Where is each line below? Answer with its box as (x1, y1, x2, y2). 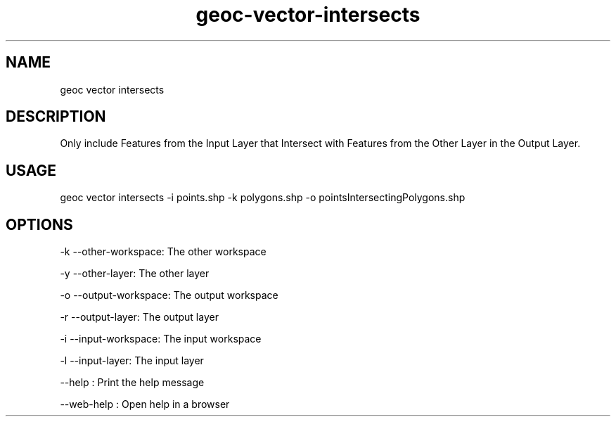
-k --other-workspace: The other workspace (60, 245, 267, 258)
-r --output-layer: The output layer (60, 311, 219, 324)
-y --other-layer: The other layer (60, 267, 210, 280)
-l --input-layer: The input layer (60, 354, 204, 367)
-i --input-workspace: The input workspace (60, 333, 262, 345)
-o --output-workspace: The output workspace (60, 289, 278, 302)
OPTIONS (6, 215, 73, 234)
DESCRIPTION (6, 108, 106, 126)
